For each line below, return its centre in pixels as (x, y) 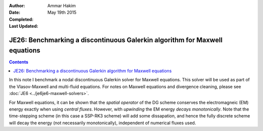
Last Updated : (24, 26)
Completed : (21, 19)
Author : (17, 6)
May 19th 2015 (62, 13)
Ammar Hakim (62, 6)
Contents (19, 62)
